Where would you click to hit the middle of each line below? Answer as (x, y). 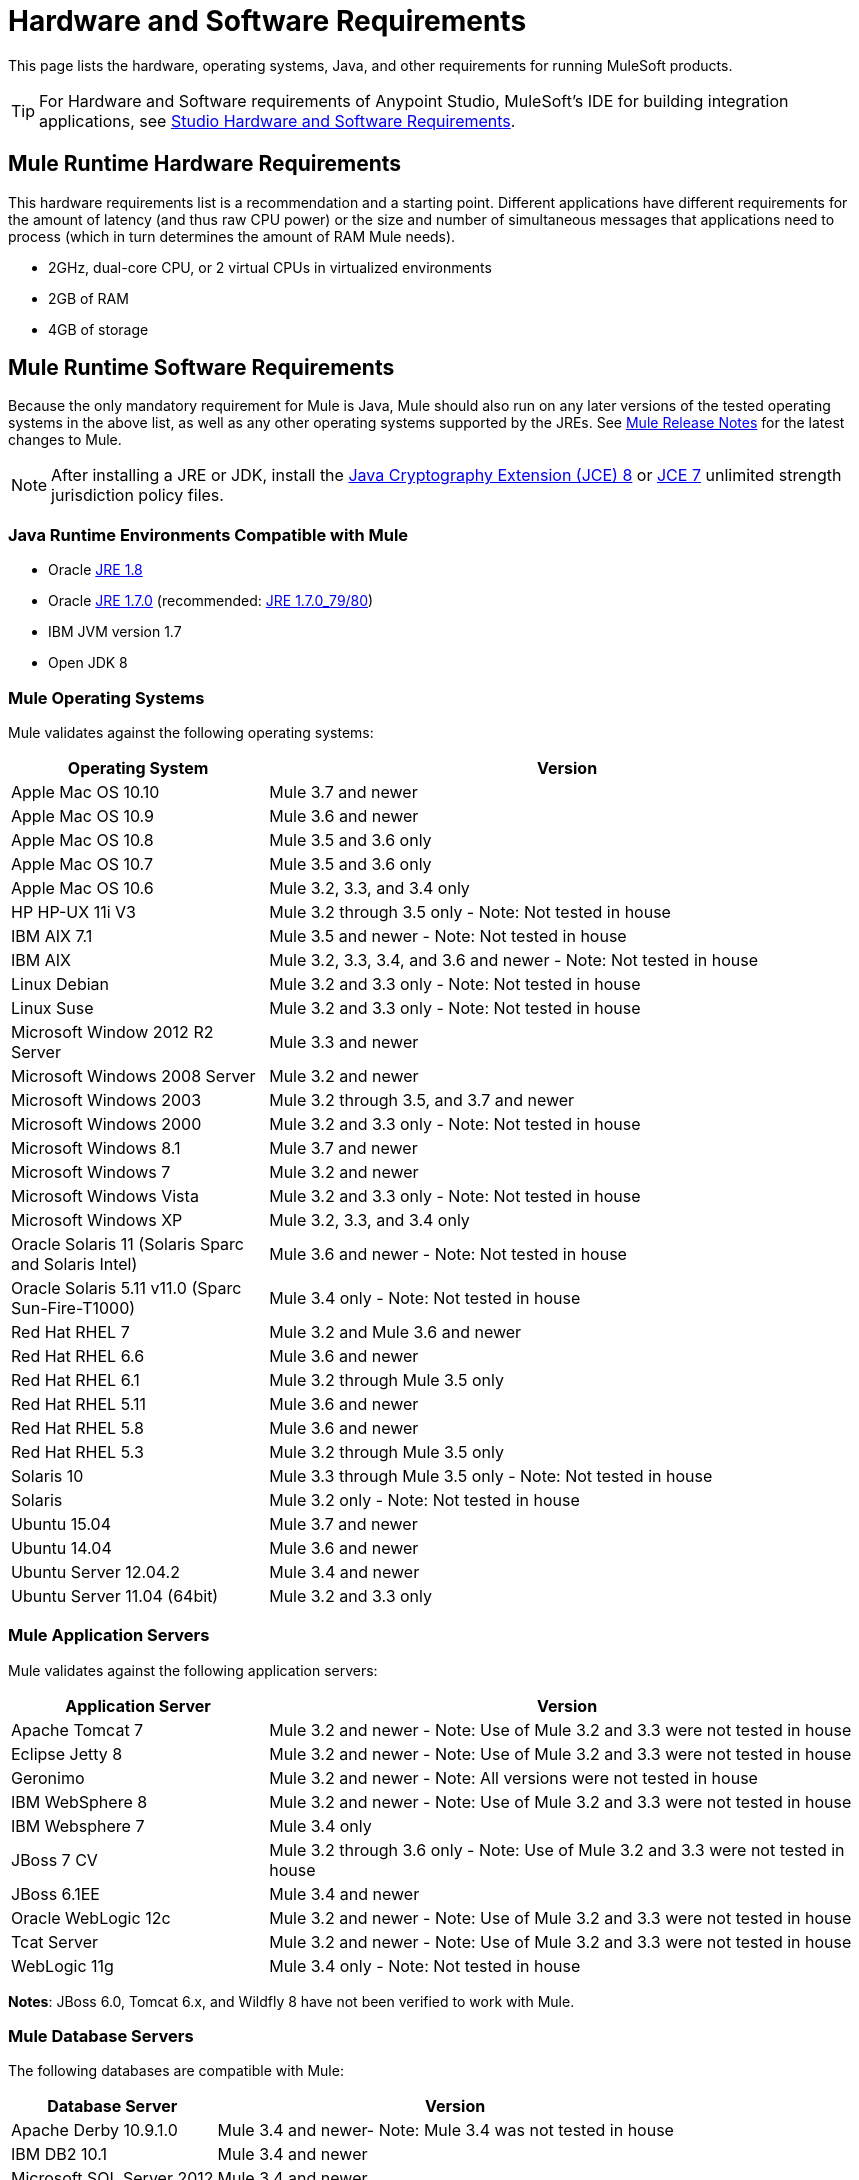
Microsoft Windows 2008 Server (133, 1075)
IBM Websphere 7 (78, 1825)
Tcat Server (54, 1941)
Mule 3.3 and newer (344, 1041)
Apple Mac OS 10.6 (82, 887)
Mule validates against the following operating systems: (191, 732)
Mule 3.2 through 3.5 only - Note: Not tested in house (470, 911)
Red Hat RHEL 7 (70, 1331)
